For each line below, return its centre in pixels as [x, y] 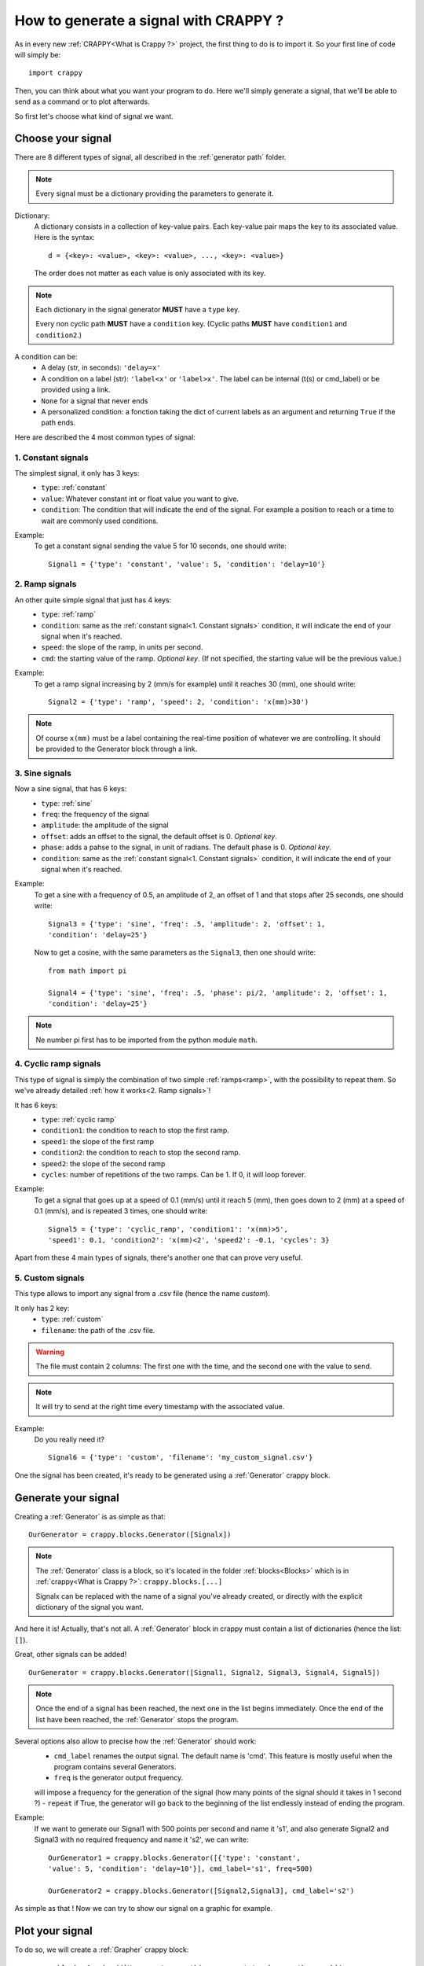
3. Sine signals [43, 773]
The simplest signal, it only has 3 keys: [77, 473]
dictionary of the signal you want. [90, 1607]
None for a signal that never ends [95, 400]
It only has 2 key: [42, 1308]
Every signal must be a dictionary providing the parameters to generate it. [155, 193]
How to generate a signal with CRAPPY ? [149, 20]
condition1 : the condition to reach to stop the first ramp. [135, 1130]
